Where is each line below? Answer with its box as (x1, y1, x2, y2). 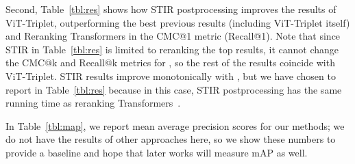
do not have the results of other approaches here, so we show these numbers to (5, 132, 336, 146)
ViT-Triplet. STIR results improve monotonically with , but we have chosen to (5, 68, 336, 83)
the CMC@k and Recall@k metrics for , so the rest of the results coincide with (5, 55, 335, 70)
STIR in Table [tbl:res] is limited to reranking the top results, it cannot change (5, 42, 339, 56)
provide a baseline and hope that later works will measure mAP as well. (5, 145, 308, 159)
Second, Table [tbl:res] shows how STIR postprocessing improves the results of (5, 2, 336, 16)
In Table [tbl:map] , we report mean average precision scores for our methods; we (5, 118, 345, 133)
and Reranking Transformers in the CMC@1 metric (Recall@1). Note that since (5, 29, 341, 43)
